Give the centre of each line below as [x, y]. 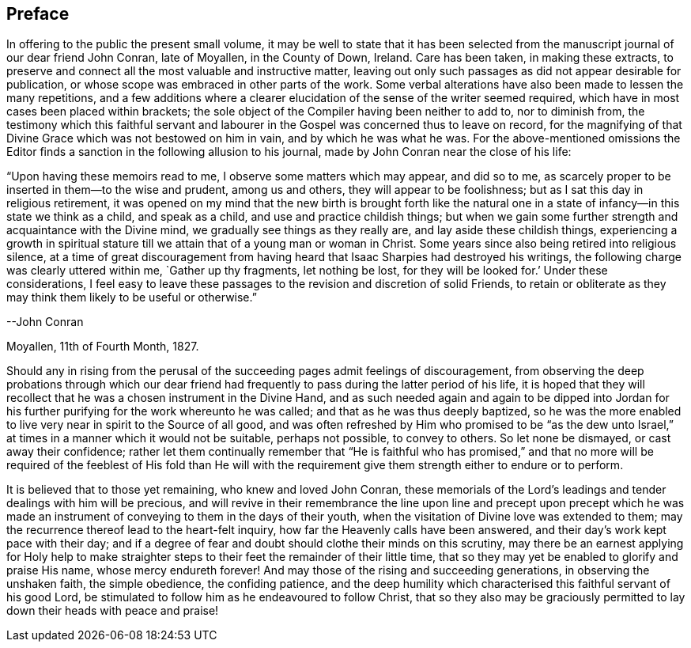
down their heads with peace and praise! [113, 611]
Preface [38, 14]
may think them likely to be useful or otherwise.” [132, 297]
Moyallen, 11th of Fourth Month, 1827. [103, 347]
